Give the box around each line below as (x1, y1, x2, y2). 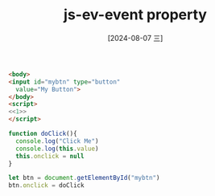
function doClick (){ (8, 130, 78, 138)
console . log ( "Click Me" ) (15, 137, 99, 145)
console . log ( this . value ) (15, 145, 99, 153)
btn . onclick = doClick (8, 182, 85, 190)
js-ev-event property (63, 6, 208, 24)
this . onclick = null (15, 152, 85, 160)
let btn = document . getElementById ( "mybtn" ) (8, 174, 160, 182)
